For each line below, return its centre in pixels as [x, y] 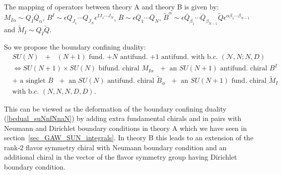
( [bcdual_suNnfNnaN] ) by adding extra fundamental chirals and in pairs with [123, 118]
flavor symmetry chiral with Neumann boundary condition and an [126, 147]
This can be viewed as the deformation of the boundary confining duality [115, 108]
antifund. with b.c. [189, 57]
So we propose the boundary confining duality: [75, 47]
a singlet [33, 81]
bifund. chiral [119, 69]
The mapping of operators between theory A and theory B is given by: [111, 6]
